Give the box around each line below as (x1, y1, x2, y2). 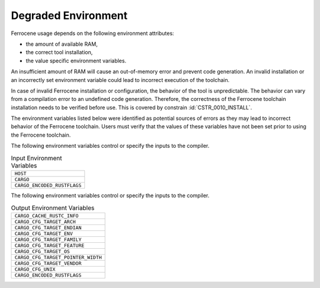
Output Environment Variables (11, 204, 95, 212)
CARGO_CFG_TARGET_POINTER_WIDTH (14, 254, 102, 261)
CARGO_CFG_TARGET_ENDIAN (14, 224, 82, 231)
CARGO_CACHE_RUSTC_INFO (14, 213, 79, 219)
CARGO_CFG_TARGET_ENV (14, 230, 73, 237)
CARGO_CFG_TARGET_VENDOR (14, 260, 82, 267)
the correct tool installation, (25, 49, 93, 56)
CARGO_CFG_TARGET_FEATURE (14, 242, 85, 249)
